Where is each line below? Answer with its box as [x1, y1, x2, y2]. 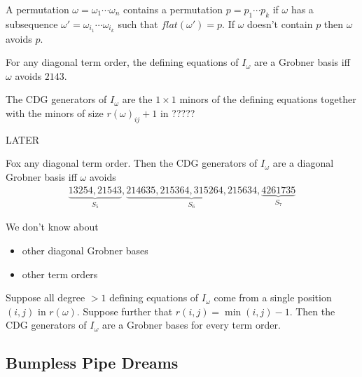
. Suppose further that [76, 303, 173, 318]
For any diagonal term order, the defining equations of [6, 55, 239, 69]
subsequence [6, 16, 58, 31]
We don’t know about [6, 219, 99, 234]
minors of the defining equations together [179, 92, 356, 107]
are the [122, 92, 153, 107]
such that [118, 16, 158, 31]
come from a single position [214, 290, 332, 305]
